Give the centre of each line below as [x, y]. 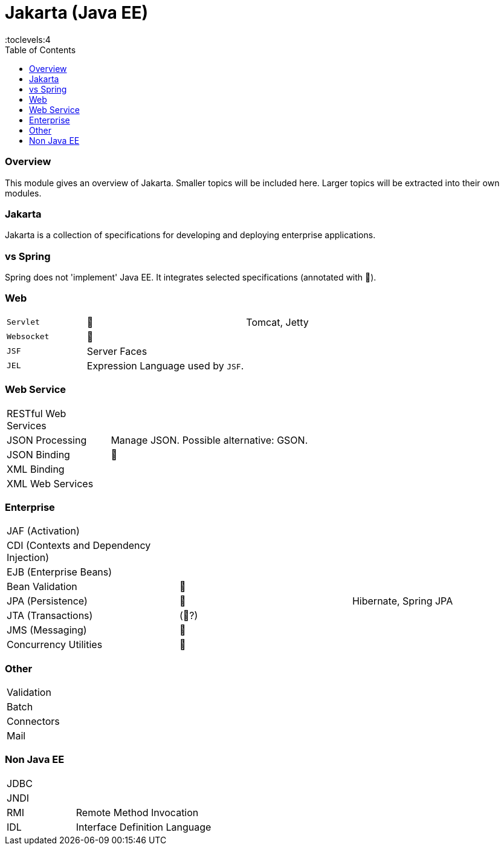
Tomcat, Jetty [277, 322]
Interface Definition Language [144, 827]
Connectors [33, 721]
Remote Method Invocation [137, 812]
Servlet [23, 322]
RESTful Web [37, 413]
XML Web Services [50, 483]
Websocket [28, 337]
